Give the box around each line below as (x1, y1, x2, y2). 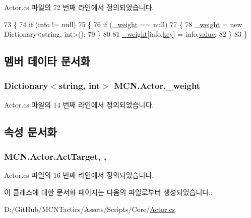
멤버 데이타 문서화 (4, 53, 90, 69)
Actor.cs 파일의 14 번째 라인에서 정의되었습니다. (4, 99, 154, 110)
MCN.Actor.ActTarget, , (4, 150, 106, 163)
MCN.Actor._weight (114, 79, 201, 92)
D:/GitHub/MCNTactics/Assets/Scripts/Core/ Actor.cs (4, 203, 175, 214)
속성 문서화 (4, 124, 57, 139)
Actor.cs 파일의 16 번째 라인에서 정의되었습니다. (4, 170, 154, 180)
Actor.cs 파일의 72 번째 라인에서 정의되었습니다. (4, 2, 154, 12)
